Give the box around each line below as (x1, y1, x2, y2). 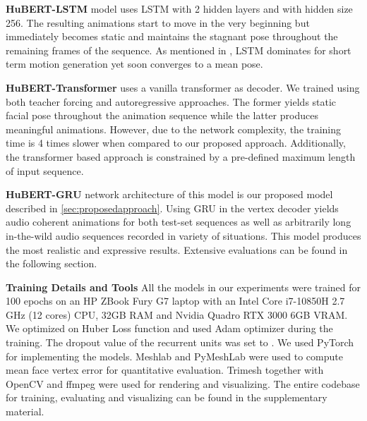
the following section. (6, 256, 97, 271)
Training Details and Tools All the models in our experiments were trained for (6, 279, 361, 294)
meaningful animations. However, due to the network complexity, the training (6, 121, 342, 136)
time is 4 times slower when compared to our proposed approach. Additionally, (6, 135, 346, 150)
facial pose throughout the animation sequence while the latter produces (6, 108, 318, 123)
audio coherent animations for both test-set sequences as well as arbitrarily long (6, 214, 351, 229)
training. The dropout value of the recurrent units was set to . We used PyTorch (6, 335, 354, 350)
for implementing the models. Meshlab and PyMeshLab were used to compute (6, 348, 343, 363)
